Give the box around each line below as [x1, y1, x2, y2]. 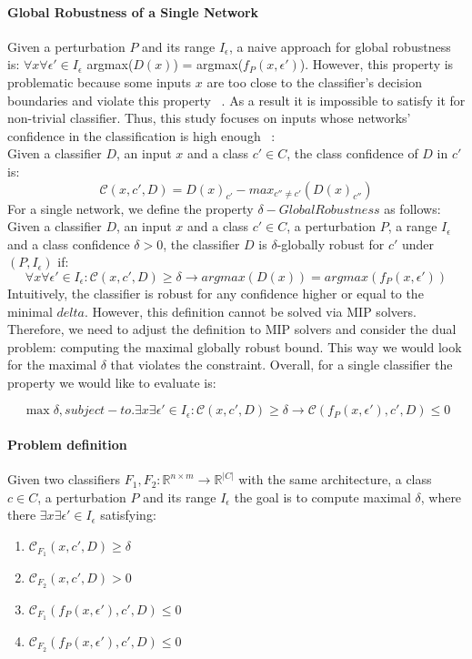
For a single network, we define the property [7, 198, 254, 218]
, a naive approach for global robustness [228, 36, 451, 56]
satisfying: [100, 505, 156, 524]
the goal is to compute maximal [234, 487, 411, 506]
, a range [387, 217, 437, 236]
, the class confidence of [286, 144, 418, 163]
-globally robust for [276, 234, 385, 253]
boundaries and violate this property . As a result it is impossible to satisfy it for [7, 90, 466, 109]
